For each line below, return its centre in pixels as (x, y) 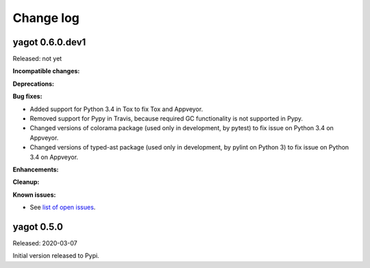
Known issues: (34, 195)
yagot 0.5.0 (38, 227)
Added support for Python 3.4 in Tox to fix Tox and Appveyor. (116, 109)
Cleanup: (26, 182)
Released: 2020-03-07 (45, 243)
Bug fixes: (27, 97)
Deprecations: (34, 84)
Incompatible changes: (46, 71)
